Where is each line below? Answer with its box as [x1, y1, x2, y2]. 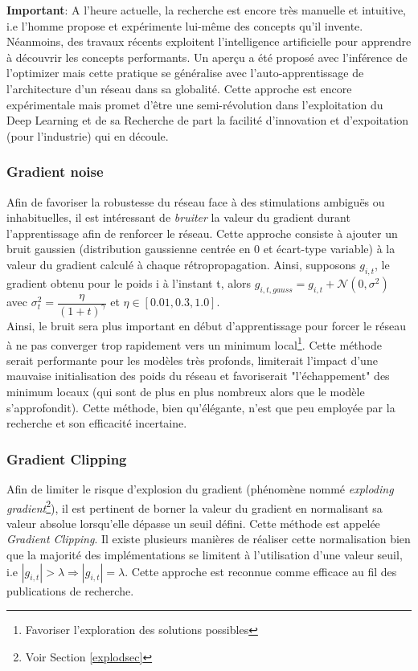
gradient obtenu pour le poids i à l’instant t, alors [6, 274, 252, 291]
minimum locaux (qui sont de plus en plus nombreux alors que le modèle [6, 383, 365, 399]
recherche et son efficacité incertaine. [6, 415, 187, 432]
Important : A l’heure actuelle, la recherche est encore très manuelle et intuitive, [6, 2, 406, 18]
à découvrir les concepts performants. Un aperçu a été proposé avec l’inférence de [6, 48, 408, 65]
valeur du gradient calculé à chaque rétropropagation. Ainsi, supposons [6, 256, 356, 272]
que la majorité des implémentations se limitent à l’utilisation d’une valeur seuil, [6, 546, 403, 563]
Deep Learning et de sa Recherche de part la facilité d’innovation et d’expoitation [6, 112, 409, 129]
